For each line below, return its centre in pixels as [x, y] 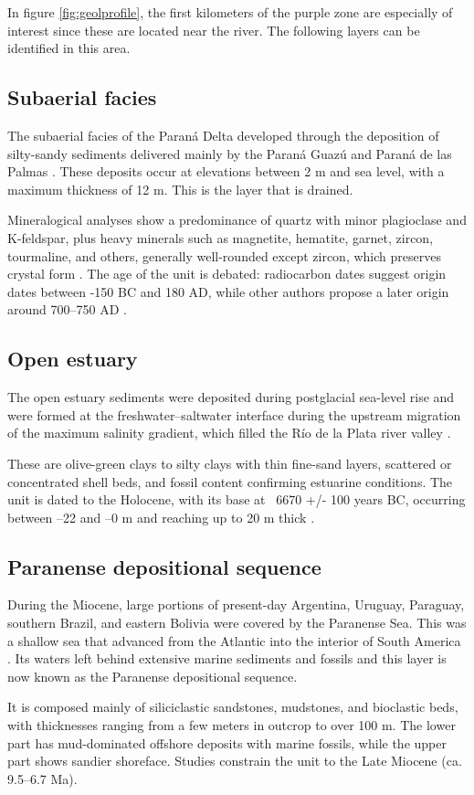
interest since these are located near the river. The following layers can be [214, 30]
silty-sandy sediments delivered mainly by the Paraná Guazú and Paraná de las [230, 153]
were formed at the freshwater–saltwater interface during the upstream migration [234, 414]
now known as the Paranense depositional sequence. [153, 676]
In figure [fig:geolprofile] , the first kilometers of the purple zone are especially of [230, 12]
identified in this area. [69, 48]
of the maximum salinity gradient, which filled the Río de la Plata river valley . [229, 433]
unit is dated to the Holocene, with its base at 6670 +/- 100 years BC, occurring [237, 499]
